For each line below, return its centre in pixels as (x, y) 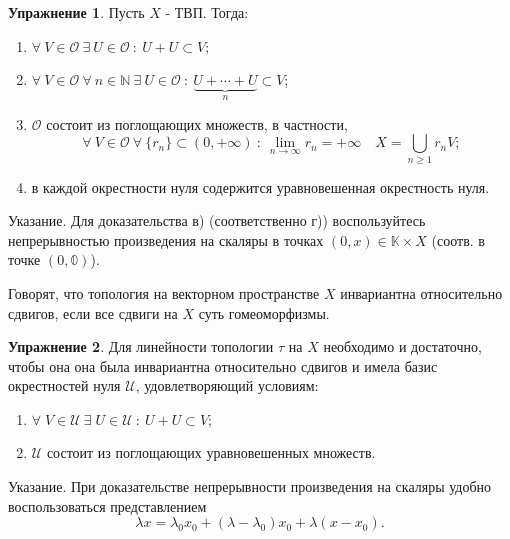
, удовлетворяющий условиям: (227, 385)
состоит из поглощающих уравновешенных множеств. (211, 452)
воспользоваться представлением (107, 505)
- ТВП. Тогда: (207, 12)
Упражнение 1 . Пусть (76, 12)
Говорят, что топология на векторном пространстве (164, 292)
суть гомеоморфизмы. (264, 312)
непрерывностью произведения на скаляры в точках (166, 239)
